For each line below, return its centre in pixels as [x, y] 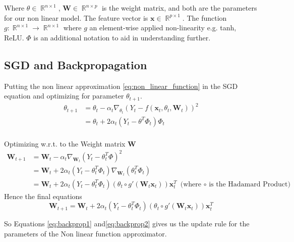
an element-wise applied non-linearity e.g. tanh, [163, 28]
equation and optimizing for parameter [64, 96]
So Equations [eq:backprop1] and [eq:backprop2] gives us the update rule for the [127, 224]
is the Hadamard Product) [250, 184]
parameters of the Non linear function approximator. [85, 234]
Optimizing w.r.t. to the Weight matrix [65, 143]
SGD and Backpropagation [76, 64]
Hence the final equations [43, 196]
